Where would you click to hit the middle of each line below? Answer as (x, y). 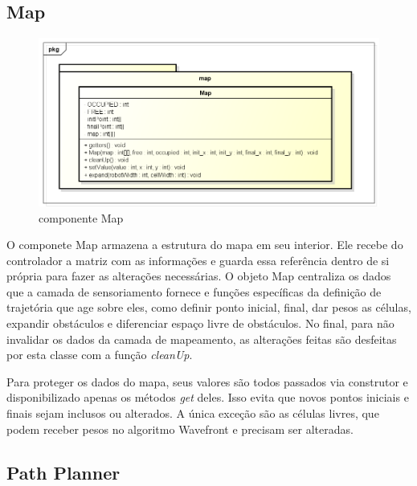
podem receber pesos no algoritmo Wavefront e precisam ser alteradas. (180, 429)
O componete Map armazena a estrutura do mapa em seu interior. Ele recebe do (205, 245)
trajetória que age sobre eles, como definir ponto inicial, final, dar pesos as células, (209, 307)
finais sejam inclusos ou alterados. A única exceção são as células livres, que (193, 413)
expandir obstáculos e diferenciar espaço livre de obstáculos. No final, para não (200, 323)
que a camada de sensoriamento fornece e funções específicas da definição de (194, 291)
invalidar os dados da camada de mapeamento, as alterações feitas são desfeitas (202, 339)
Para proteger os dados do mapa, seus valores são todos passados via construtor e (207, 381)
